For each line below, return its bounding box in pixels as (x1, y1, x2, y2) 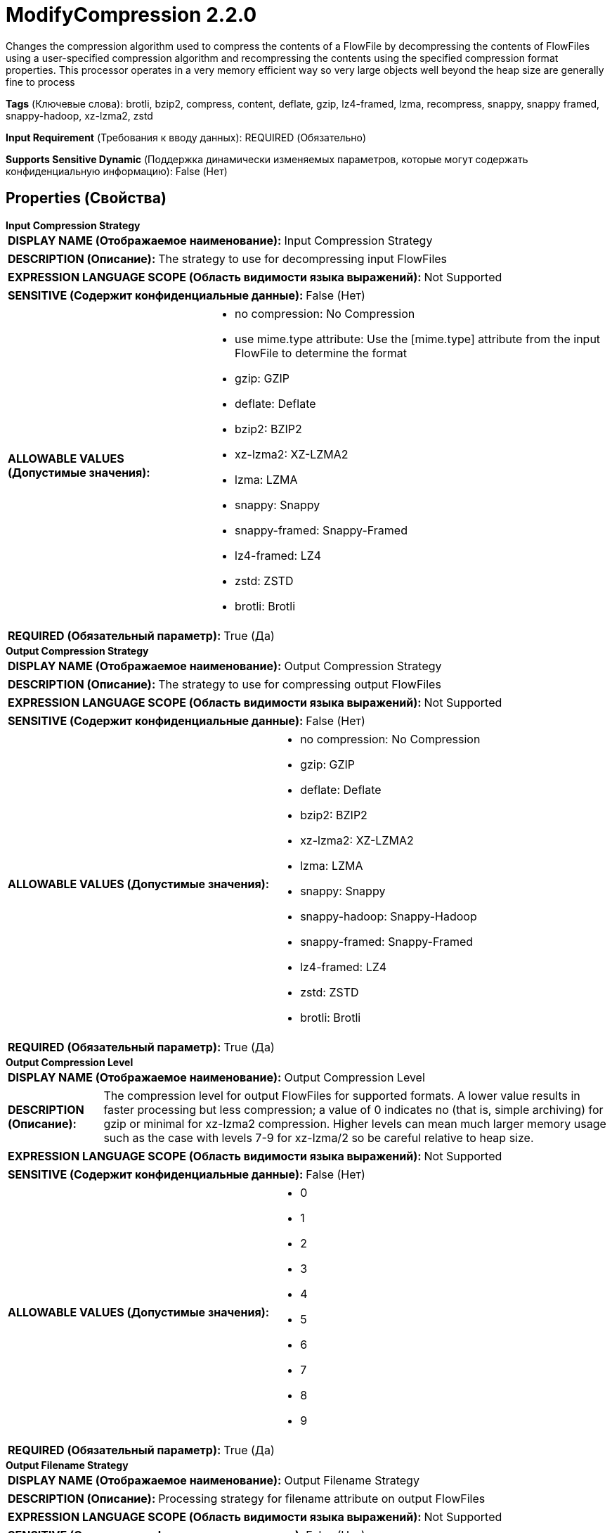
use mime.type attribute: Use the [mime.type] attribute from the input (235, 331, 601, 346)
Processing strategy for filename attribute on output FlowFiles (158, 1491, 486, 1506)
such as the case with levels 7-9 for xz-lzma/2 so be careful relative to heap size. (103, 1130, 534, 1145)
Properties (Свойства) (6, 189, 167, 207)
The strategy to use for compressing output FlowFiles (158, 676, 441, 691)
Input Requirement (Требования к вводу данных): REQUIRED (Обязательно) (6, 131, 367, 143)
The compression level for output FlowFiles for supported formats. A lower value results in (103, 1088, 580, 1103)
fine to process (6, 75, 75, 88)
